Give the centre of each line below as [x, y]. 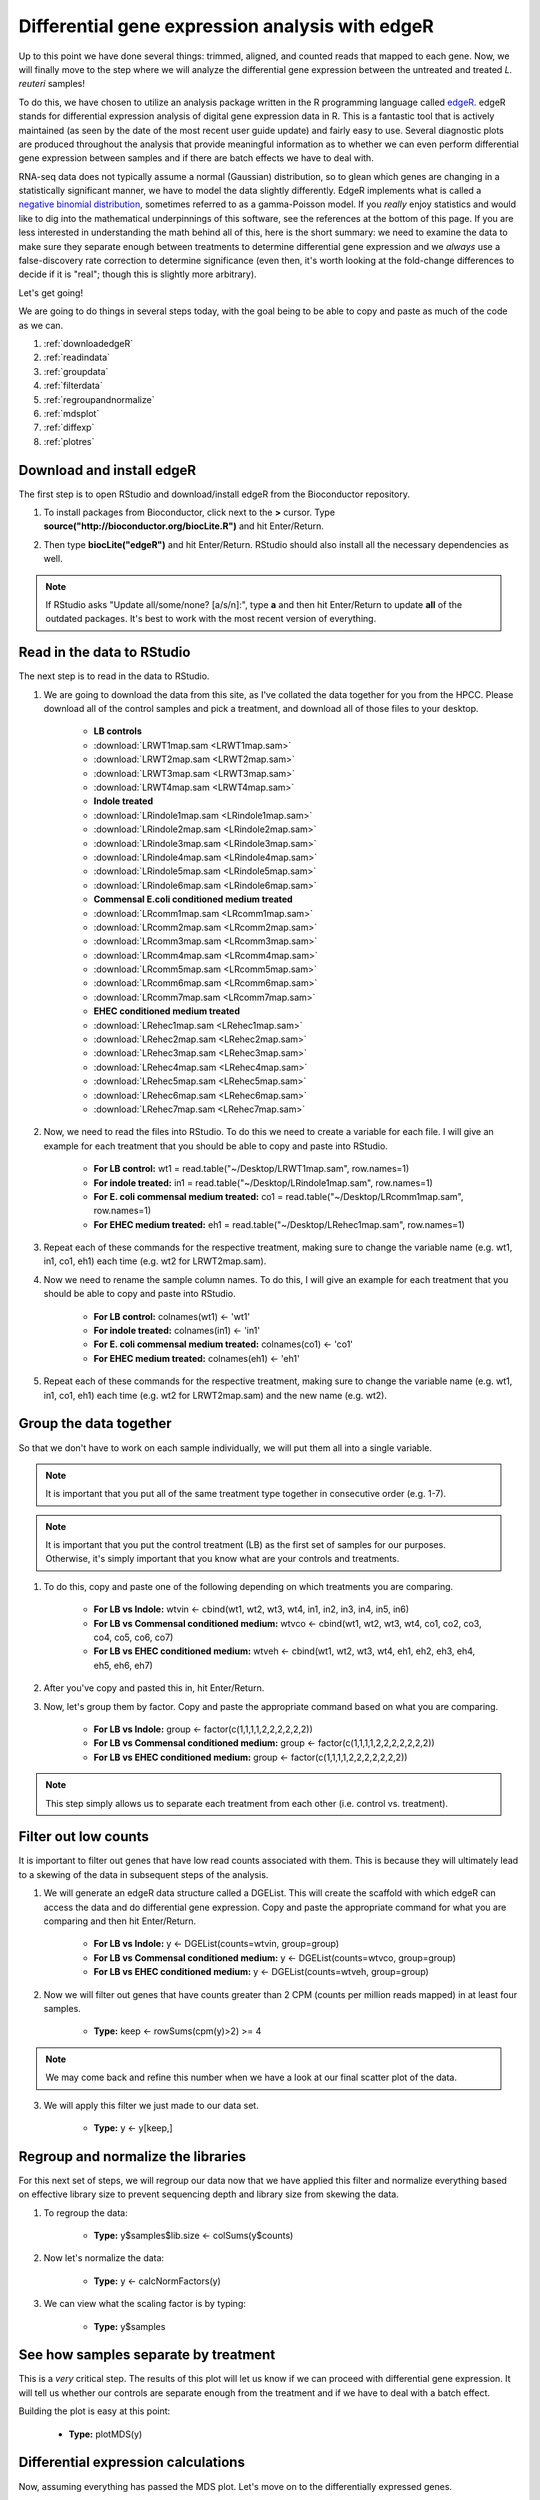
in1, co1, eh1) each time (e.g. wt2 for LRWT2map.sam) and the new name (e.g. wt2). [215, 1395]
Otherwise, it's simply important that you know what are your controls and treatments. [222, 1559]
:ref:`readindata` [76, 357]
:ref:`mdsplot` [71, 413]
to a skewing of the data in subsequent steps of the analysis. [143, 1874]
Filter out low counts [83, 1836]
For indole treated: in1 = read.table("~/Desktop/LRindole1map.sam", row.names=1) [263, 1182]
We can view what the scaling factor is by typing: [145, 2304]
